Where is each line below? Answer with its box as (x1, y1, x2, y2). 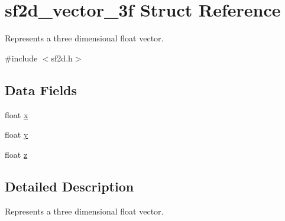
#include (5, 51, 38, 64)
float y (5, 128, 28, 141)
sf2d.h (51, 51, 73, 64)
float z (5, 148, 28, 160)
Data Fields (5, 80, 77, 99)
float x (5, 108, 28, 121)
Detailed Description (5, 177, 134, 195)
